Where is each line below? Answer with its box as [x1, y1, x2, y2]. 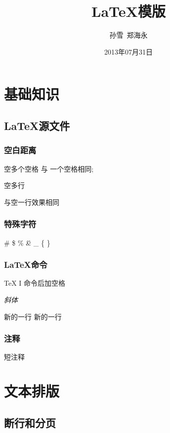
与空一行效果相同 [4, 196, 59, 207]
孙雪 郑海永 [109, 30, 148, 40]
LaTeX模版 [91, 1, 166, 21]
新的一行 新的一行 [4, 311, 62, 321]
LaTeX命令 [4, 258, 47, 271]
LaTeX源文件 [4, 118, 70, 133]
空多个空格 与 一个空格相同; [4, 163, 94, 174]
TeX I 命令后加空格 [4, 278, 66, 288]
